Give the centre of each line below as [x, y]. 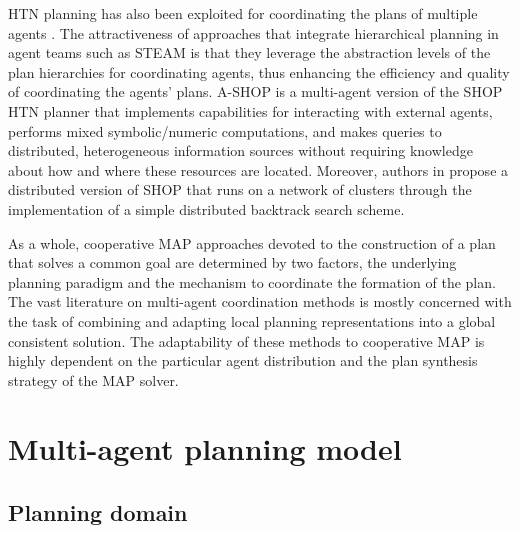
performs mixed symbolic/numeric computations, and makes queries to [225, 130]
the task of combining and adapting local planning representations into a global [252, 320]
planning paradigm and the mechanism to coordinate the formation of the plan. [252, 281]
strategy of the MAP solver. [93, 379]
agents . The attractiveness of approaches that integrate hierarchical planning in [253, 32]
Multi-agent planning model [205, 448]
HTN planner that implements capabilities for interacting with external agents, [250, 110]
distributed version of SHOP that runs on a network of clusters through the [240, 189]
